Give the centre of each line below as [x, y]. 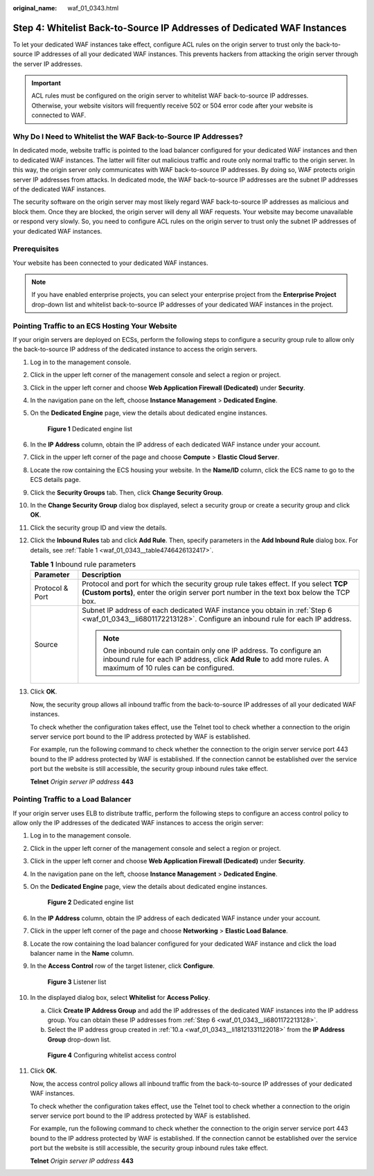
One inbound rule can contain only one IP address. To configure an [212, 650]
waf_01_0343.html [93, 8]
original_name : [35, 8]
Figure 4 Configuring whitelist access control [112, 1055]
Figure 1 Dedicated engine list [90, 429]
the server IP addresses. [48, 64]
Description [101, 575]
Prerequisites [36, 249]
